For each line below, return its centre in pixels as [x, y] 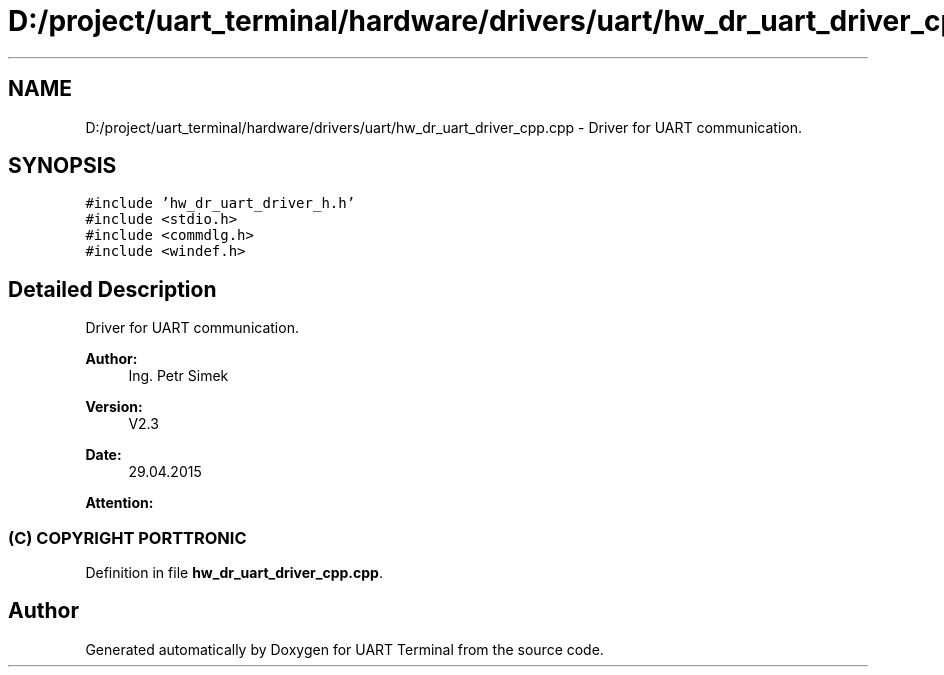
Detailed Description [112, 289]
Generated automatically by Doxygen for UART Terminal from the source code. [344, 649]
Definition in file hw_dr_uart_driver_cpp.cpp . [234, 573]
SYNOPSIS [62, 166]
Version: [114, 407]
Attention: [119, 503]
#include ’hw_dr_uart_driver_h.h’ [220, 203]
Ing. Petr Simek [178, 376]
